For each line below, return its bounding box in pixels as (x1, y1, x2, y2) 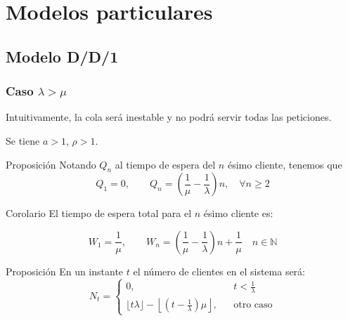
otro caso (233, 300, 273, 310)
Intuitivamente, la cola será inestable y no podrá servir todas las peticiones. (6, 110, 332, 124)
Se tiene (6, 133, 40, 148)
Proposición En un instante (6, 263, 124, 278)
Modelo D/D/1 (6, 45, 119, 67)
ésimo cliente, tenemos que (227, 157, 342, 171)
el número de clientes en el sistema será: (133, 263, 305, 278)
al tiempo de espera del (115, 157, 216, 171)
